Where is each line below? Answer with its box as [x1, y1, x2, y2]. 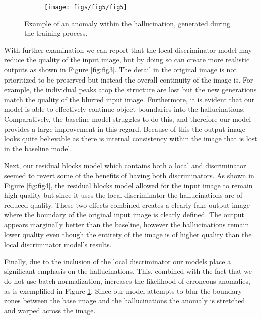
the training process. [24, 28, 88, 38]
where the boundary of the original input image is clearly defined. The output [4, 209, 245, 220]
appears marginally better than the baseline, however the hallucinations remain [4, 219, 249, 229]
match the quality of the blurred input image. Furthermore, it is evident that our [4, 94, 255, 104]
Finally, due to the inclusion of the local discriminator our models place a [4, 256, 231, 266]
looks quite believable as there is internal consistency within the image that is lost [4, 133, 257, 144]
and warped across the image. [4, 305, 96, 315]
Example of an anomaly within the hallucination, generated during [24, 18, 231, 28]
